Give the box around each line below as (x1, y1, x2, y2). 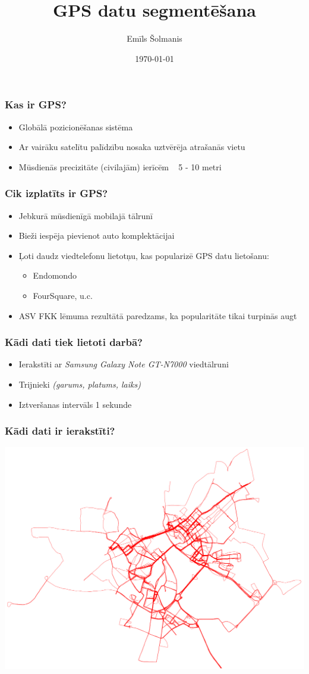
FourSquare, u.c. (33, 289, 93, 301)
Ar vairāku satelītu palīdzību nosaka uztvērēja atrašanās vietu (18, 141, 245, 153)
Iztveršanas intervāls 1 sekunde (18, 398, 132, 410)
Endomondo (33, 269, 77, 282)
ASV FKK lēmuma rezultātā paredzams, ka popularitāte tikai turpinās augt (18, 309, 297, 322)
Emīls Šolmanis (127, 32, 182, 45)
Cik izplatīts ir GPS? (5, 186, 108, 201)
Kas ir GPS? (5, 97, 67, 112)
